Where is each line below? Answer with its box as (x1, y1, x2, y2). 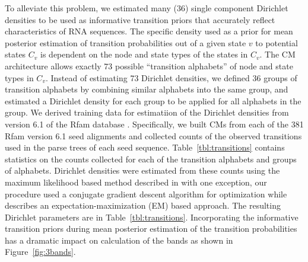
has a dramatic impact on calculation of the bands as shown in (5, 234, 233, 246)
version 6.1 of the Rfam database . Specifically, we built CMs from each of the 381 (5, 117, 304, 130)
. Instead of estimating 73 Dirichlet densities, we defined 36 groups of (45, 71, 297, 84)
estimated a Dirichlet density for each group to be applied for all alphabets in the (5, 94, 301, 107)
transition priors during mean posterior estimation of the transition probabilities (5, 222, 297, 235)
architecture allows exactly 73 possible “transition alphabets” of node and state (5, 59, 293, 72)
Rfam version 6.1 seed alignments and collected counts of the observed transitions (5, 129, 302, 142)
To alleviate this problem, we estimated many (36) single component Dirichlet (5, 2, 288, 14)
